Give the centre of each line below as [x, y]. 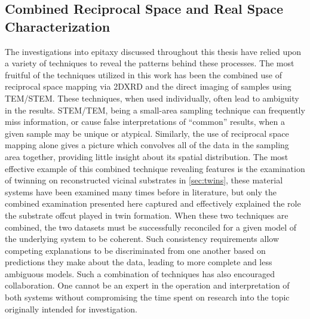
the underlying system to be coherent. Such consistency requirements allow [142, 239]
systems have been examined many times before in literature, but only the [141, 191]
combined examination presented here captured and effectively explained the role [153, 203]
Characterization [58, 26]
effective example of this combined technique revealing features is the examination [155, 168]
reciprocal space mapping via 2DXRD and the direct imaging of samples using [148, 86]
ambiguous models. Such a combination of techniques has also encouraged [140, 273]
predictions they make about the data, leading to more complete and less [139, 262]
